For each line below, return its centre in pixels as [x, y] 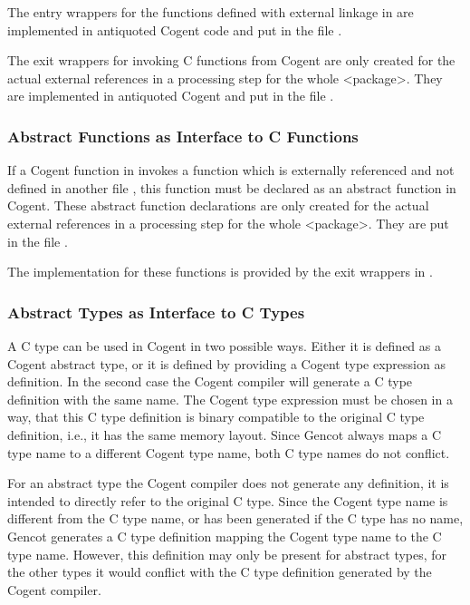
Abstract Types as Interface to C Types [156, 312]
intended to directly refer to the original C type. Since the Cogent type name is [228, 500]
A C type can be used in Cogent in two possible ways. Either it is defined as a [224, 345]
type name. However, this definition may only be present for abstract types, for [227, 554]
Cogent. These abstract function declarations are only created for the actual [218, 205]
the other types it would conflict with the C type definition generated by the [220, 572]
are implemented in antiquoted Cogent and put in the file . [171, 96]
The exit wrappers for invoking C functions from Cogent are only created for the [231, 60]
